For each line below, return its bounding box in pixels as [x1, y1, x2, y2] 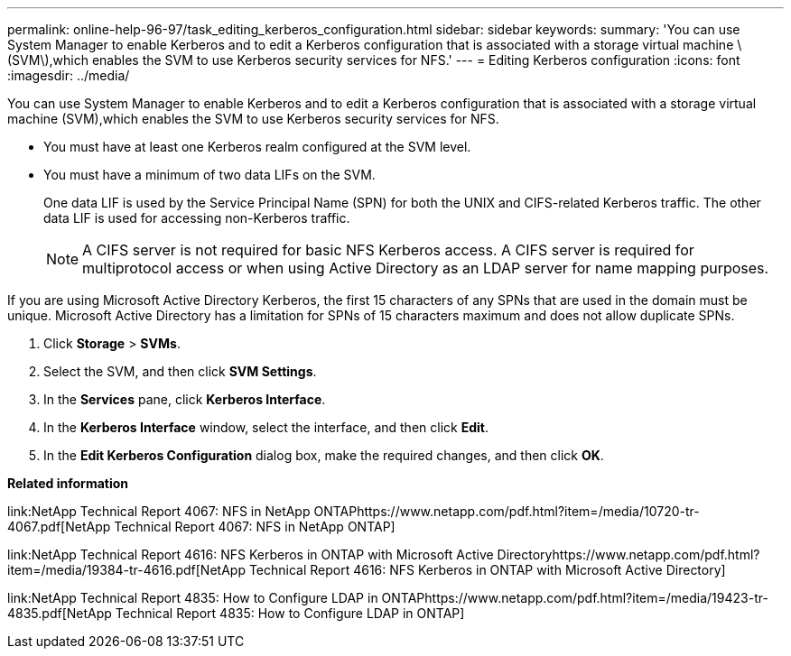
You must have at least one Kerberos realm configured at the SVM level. [43, 139, 471, 154]
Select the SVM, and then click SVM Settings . [43, 364, 317, 379]
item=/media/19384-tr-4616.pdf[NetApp [7, 562, 246, 577]
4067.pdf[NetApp [7, 519, 111, 534]
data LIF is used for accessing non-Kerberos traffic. [43, 210, 350, 226]
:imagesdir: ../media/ [7, 68, 130, 83]
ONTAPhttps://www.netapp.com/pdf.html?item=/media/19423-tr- [381, 590, 768, 605]
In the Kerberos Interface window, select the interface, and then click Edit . [43, 420, 489, 435]
